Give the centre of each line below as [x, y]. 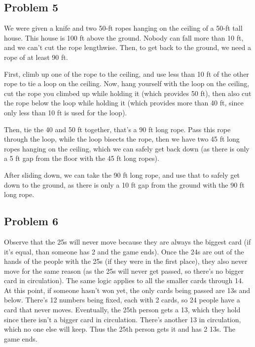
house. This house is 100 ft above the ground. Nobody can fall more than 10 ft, [124, 37]
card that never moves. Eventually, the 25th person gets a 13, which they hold [122, 310]
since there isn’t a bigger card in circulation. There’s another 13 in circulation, [123, 319]
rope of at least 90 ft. [36, 57]
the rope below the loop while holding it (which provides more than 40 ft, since [124, 103]
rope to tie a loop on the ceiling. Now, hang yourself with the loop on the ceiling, [127, 83]
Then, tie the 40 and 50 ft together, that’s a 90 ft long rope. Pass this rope [117, 129]
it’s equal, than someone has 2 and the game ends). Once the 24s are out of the [124, 251]
